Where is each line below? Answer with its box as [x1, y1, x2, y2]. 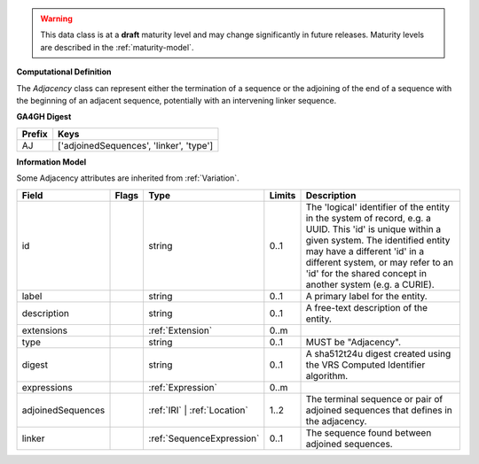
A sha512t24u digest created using [305, 347, 452, 360]
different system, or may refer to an [305, 256, 454, 268]
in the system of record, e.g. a [305, 212, 432, 224]
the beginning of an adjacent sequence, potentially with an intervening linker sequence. [16, 95, 337, 105]
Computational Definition [16, 66, 112, 77]
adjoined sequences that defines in [305, 404, 452, 416]
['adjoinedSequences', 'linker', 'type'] [58, 139, 214, 151]
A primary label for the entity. [305, 290, 428, 302]
